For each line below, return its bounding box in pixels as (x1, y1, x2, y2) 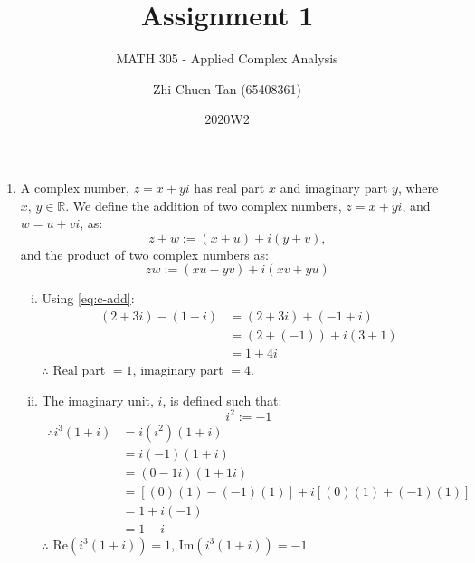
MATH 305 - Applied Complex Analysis (116, 49, 338, 68)
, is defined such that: (162, 390, 282, 409)
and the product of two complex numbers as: (20, 244, 269, 263)
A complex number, (20, 177, 130, 196)
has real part (194, 177, 265, 196)
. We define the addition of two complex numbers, (65, 196, 342, 215)
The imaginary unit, (42, 390, 154, 409)
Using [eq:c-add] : (42, 289, 135, 308)
